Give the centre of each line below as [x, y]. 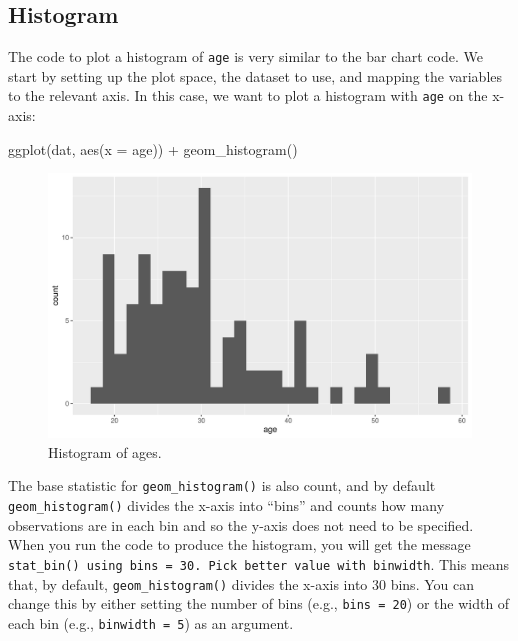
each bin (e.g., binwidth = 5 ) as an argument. [151, 622]
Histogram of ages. [105, 451]
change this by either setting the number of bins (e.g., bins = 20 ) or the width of [259, 603]
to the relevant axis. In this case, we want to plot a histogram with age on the [248, 95]
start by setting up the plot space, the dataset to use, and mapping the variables [255, 75]
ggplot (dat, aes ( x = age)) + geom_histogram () [153, 148]
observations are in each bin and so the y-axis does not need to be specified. [241, 524]
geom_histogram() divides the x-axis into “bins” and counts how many [226, 505]
